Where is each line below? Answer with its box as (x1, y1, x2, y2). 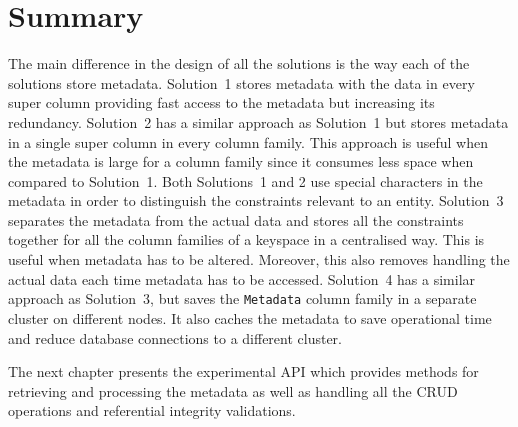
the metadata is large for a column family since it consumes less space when (8, 151, 474, 172)
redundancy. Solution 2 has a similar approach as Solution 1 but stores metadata (8, 111, 509, 132)
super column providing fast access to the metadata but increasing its (8, 92, 435, 113)
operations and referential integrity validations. (8, 400, 296, 421)
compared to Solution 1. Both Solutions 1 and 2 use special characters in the (8, 170, 483, 191)
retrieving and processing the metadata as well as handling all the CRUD (8, 380, 458, 401)
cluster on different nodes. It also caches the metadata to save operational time (8, 307, 492, 328)
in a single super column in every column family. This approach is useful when (8, 131, 489, 152)
